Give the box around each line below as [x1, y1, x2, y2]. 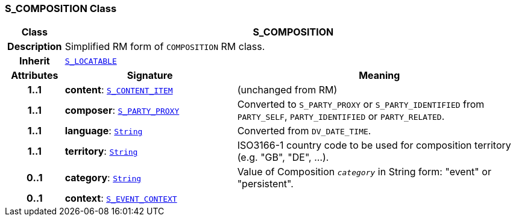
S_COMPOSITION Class [5, 2, 117, 14]
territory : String [64, 145, 138, 158]
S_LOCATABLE [64, 56, 117, 66]
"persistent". [237, 178, 294, 190]
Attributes [11, 69, 58, 82]
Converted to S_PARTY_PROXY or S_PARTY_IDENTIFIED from [237, 98, 485, 111]
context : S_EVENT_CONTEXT [64, 192, 177, 205]
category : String [64, 172, 142, 184]
